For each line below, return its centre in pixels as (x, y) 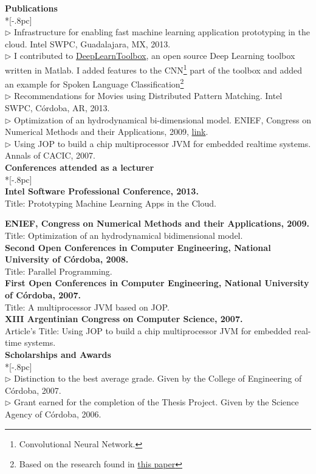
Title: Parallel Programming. (59, 271)
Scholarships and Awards (58, 354)
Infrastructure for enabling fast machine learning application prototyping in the (162, 32)
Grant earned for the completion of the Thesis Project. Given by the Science (156, 402)
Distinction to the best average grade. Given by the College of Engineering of (158, 378)
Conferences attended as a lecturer (80, 167)
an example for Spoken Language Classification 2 (94, 83)
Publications (31, 8)
